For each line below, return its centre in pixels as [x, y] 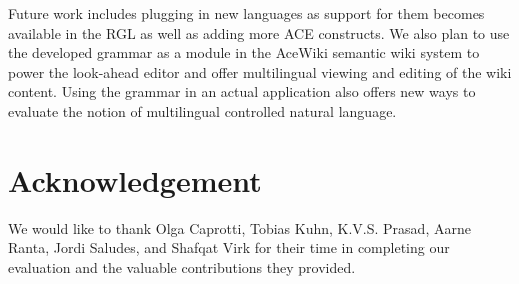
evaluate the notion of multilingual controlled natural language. [202, 110]
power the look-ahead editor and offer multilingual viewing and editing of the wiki [260, 71]
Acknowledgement [135, 179]
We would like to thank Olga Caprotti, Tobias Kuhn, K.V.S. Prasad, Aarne [239, 227]
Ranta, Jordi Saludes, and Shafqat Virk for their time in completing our [229, 247]
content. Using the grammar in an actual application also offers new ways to [242, 91]
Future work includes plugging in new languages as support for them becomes [246, 13]
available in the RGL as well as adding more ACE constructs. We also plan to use [259, 32]
